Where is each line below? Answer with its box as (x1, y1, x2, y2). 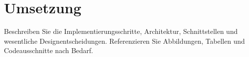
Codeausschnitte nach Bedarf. (4, 45, 93, 56)
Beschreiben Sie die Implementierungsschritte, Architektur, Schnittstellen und (4, 26, 238, 36)
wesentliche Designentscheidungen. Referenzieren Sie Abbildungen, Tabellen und (4, 35, 245, 46)
